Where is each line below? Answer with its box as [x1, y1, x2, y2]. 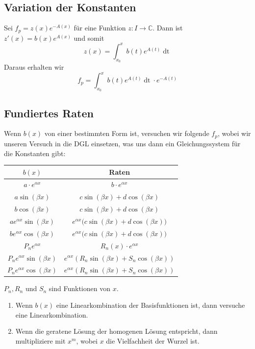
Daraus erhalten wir [4, 61, 64, 72]
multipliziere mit [15, 335, 66, 346]
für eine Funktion [74, 23, 126, 33]
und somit [74, 32, 104, 43]
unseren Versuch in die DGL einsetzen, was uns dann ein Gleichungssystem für [4, 138, 241, 148]
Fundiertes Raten [4, 105, 94, 120]
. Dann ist [153, 23, 183, 33]
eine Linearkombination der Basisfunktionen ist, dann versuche [56, 300, 245, 310]
